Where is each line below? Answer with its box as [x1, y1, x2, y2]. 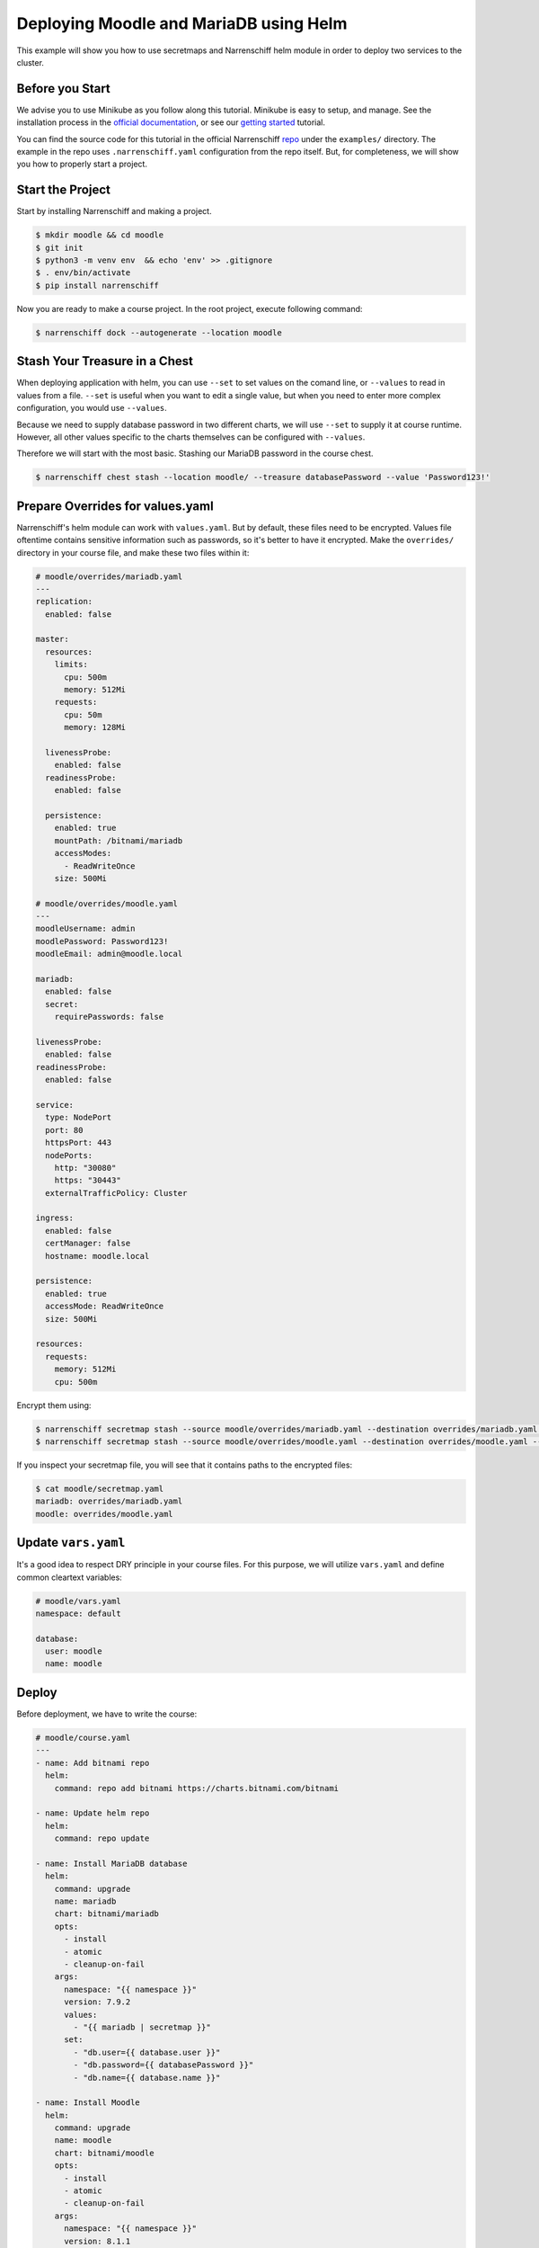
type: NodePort [45, 1112, 112, 1123]
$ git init [35, 243, 84, 253]
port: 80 [45, 1125, 84, 1135]
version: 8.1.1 [64, 2235, 131, 2246]
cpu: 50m [64, 709, 102, 719]
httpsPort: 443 [45, 1137, 112, 1148]
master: [35, 634, 69, 645]
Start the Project [16, 183, 111, 198]
